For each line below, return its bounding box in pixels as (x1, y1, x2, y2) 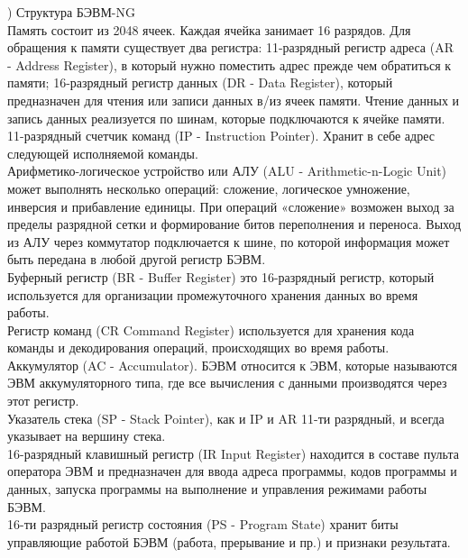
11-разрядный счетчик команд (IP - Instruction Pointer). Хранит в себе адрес (7, 126, 435, 145)
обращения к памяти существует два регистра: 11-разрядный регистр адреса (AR (7, 38, 454, 57)
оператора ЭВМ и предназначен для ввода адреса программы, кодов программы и (7, 462, 457, 480)
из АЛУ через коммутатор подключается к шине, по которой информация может (7, 232, 450, 251)
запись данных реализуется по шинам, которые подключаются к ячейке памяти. (7, 108, 445, 127)
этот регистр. (7, 391, 79, 410)
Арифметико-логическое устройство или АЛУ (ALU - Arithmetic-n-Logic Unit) (7, 161, 447, 180)
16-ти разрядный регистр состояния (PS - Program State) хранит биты (7, 515, 399, 534)
